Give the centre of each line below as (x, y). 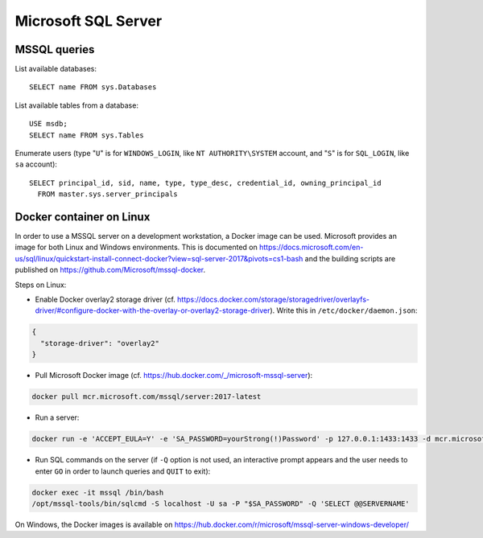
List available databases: (56, 69)
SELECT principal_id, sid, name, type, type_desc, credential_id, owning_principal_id (205, 183)
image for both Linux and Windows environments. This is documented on (136, 247)
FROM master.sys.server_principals (108, 194)
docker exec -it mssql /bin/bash (98, 492)
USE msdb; (48, 124)
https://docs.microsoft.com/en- (311, 247)
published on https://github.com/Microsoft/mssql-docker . (110, 270)
